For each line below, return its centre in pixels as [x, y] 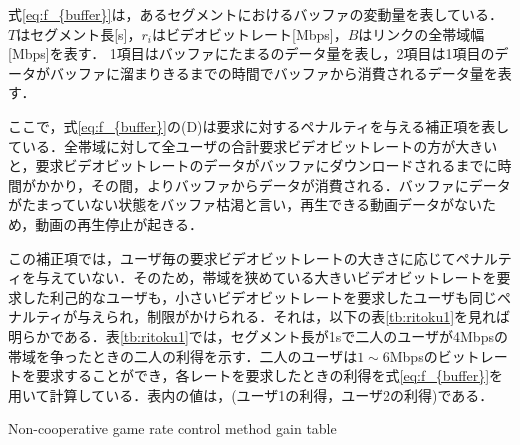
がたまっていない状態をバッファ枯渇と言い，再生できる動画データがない [245, 204]
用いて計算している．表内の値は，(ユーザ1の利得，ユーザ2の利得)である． [251, 394]
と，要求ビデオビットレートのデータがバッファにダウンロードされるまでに [253, 165]
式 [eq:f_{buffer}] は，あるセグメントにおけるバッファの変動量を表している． [256, 14]
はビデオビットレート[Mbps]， [250, 33]
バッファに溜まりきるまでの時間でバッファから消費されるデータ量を [273, 72]
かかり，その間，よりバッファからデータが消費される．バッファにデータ [273, 184]
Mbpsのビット [434, 355]
